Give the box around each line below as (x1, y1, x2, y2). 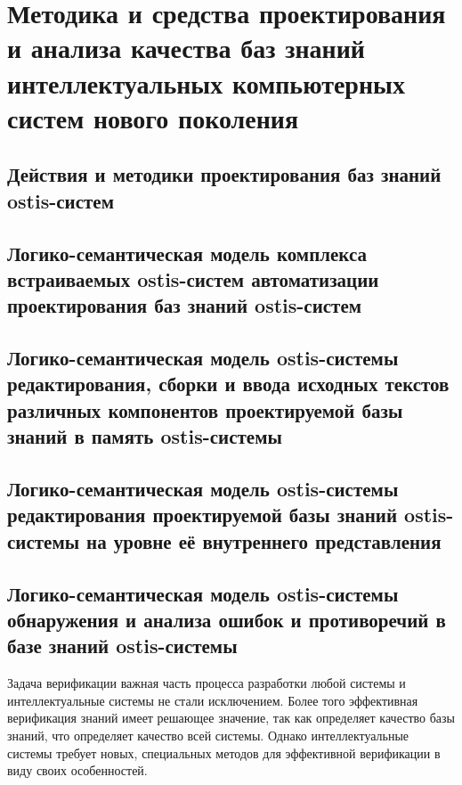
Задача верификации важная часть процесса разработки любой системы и (7, 674, 406, 692)
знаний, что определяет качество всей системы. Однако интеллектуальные (7, 725, 409, 744)
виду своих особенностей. (7, 761, 148, 780)
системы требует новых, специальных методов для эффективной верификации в (7, 743, 441, 762)
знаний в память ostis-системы (7, 422, 282, 450)
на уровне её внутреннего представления (86, 527, 442, 554)
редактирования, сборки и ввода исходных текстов (7, 370, 450, 397)
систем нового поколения (7, 99, 299, 135)
